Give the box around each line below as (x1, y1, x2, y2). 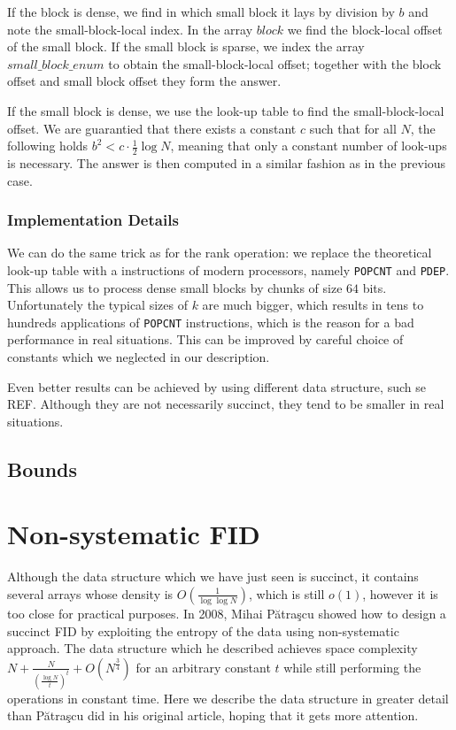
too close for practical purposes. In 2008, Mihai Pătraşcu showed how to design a (7, 603, 446, 622)
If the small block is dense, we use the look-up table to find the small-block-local (7, 101, 444, 119)
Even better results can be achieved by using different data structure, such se (7, 377, 426, 396)
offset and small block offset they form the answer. (7, 72, 282, 90)
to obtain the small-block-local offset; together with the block (108, 54, 442, 73)
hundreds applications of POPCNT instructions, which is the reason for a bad (7, 312, 414, 331)
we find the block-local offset (287, 19, 443, 38)
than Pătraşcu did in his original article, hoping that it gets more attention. (7, 706, 419, 725)
